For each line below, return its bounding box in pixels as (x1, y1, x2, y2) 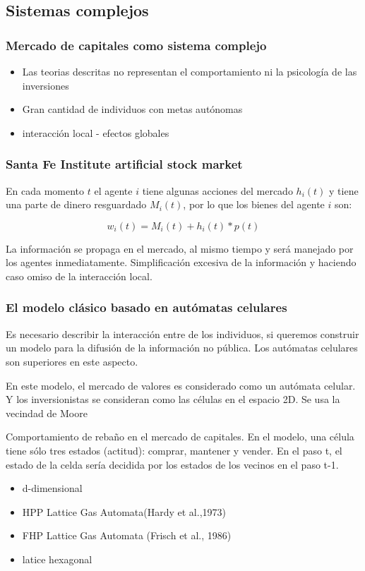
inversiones (22, 78, 69, 92)
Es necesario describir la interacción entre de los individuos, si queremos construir (6, 326, 359, 341)
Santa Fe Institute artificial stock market (6, 155, 243, 173)
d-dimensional (22, 481, 83, 495)
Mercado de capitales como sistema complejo (6, 36, 267, 54)
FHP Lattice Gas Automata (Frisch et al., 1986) (22, 528, 232, 543)
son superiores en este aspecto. (6, 354, 138, 368)
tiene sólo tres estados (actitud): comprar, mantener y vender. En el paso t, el (6, 443, 342, 457)
